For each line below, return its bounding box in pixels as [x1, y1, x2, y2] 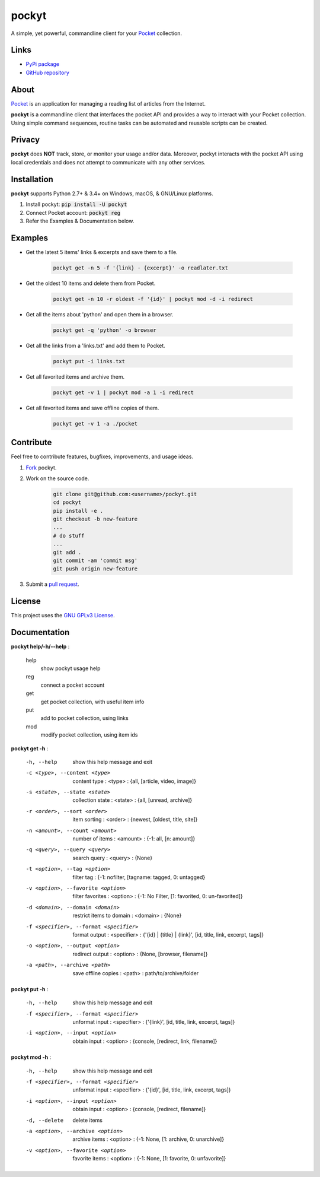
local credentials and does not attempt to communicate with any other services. [11, 158, 206, 166]
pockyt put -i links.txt [53, 358, 126, 364]
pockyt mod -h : [11, 1054, 52, 1061]
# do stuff [53, 532, 85, 539]
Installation [11, 174, 53, 184]
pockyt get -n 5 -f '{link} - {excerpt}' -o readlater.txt [53, 264, 228, 271]
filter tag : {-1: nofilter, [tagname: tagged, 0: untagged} [72, 873, 206, 881]
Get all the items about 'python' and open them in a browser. [25, 310, 174, 318]
